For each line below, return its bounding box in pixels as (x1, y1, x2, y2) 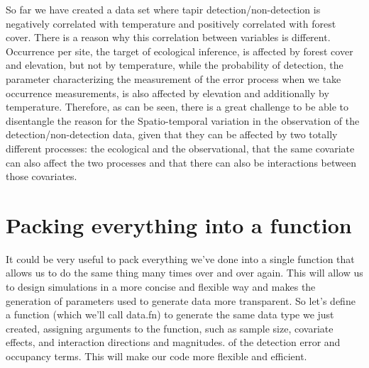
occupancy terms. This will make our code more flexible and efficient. (6, 349, 307, 363)
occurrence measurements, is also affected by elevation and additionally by (6, 85, 329, 100)
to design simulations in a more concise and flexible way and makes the (6, 279, 316, 294)
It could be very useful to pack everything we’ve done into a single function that (6, 251, 355, 266)
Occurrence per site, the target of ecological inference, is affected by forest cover (6, 43, 353, 58)
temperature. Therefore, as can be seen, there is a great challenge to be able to (6, 99, 349, 114)
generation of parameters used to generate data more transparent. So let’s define (6, 293, 356, 308)
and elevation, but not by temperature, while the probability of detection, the (6, 57, 343, 72)
